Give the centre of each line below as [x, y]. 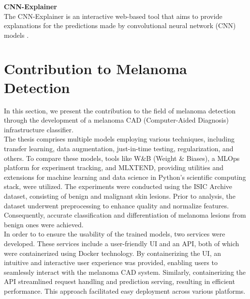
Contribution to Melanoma [96, 68]
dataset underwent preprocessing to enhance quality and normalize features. [117, 205]
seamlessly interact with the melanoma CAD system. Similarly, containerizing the [125, 272]
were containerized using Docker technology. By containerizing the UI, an [112, 253]
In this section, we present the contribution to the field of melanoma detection [120, 110]
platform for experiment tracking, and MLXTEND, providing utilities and [114, 167]
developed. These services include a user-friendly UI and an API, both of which [122, 243]
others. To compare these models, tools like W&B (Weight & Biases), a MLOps [122, 158]
